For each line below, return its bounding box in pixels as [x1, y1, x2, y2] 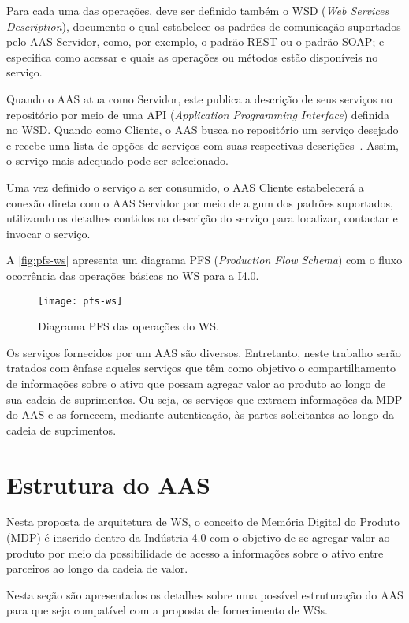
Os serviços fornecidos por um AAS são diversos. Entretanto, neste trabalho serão [6, 344, 401, 360]
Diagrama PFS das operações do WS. [38, 318, 219, 334]
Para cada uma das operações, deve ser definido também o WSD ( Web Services [6, 2, 389, 18]
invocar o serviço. [6, 225, 91, 241]
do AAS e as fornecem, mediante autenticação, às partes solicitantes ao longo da [6, 406, 394, 423]
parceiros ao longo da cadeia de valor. [6, 560, 188, 576]
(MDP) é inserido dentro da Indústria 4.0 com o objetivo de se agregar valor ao [6, 529, 390, 546]
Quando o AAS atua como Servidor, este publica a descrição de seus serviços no [6, 90, 392, 106]
